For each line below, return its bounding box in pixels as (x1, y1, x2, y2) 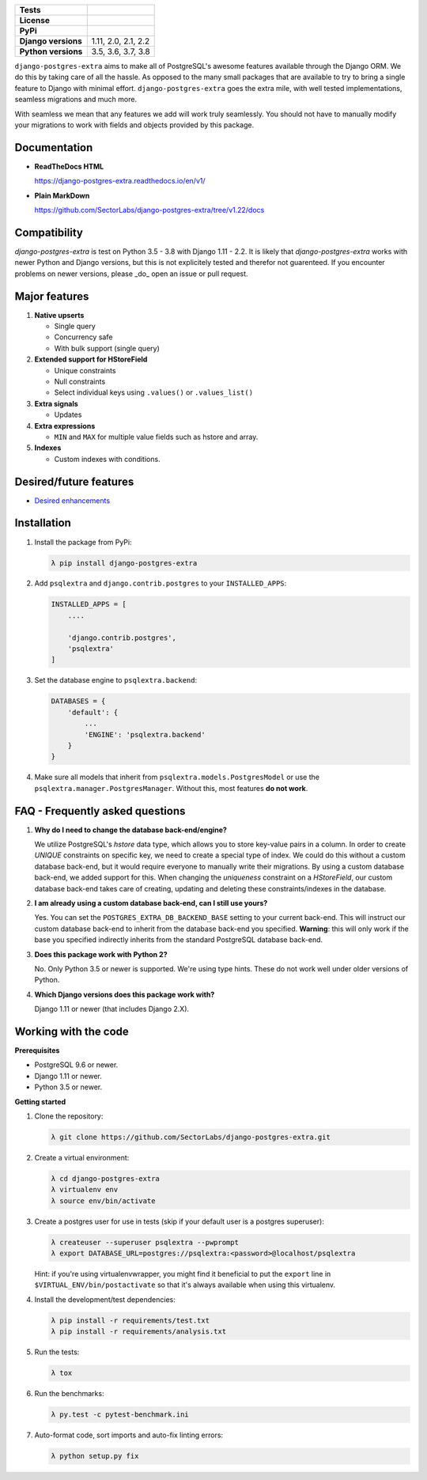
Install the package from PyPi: (34, 537, 132, 547)
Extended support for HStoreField (34, 354, 148, 364)
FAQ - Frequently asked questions (14, 804, 186, 818)
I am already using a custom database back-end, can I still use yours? (34, 898, 268, 907)
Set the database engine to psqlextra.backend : (34, 676, 198, 685)
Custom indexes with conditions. (54, 454, 161, 464)
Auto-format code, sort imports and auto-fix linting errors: (34, 1430, 224, 1440)
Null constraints (54, 377, 106, 386)
